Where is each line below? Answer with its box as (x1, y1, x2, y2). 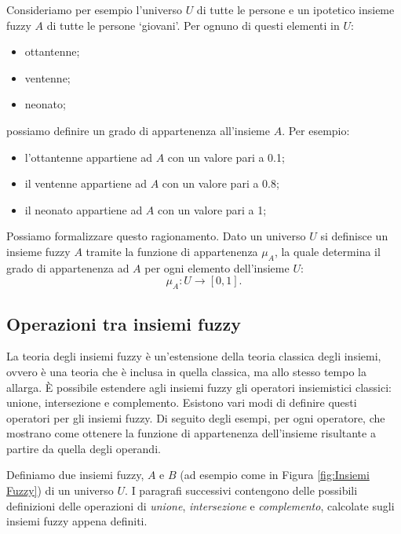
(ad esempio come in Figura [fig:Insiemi (180, 466, 370, 483)
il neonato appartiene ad (24, 201, 143, 218)
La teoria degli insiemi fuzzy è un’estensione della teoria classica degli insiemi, (6, 348, 381, 364)
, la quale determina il (274, 243, 381, 259)
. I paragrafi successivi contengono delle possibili (125, 482, 358, 499)
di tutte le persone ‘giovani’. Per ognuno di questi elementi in (46, 16, 340, 33)
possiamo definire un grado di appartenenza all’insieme (6, 122, 270, 138)
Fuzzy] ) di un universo (6, 482, 114, 499)
